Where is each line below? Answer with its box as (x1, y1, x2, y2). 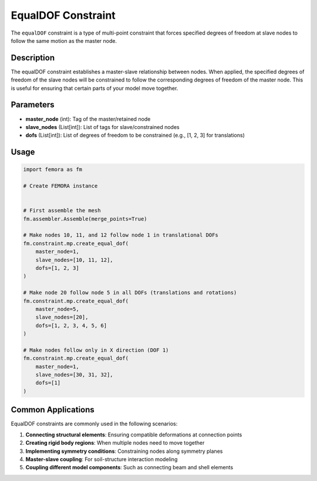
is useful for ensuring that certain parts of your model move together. (11, 84, 178, 92)
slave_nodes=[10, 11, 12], (35, 256, 114, 263)
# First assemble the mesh (23, 207, 101, 214)
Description (11, 53, 55, 63)
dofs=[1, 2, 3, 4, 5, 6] (35, 322, 107, 328)
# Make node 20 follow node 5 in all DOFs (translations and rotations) (23, 289, 237, 296)
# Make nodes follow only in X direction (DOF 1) (23, 347, 169, 353)
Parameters (11, 100, 55, 110)
